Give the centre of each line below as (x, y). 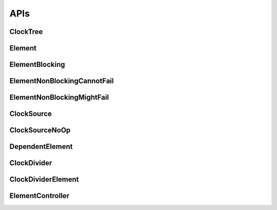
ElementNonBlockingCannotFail (62, 81)
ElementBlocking (37, 65)
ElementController (39, 196)
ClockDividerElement (44, 179)
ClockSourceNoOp (40, 130)
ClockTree (26, 32)
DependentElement (41, 147)
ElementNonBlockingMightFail (59, 98)
